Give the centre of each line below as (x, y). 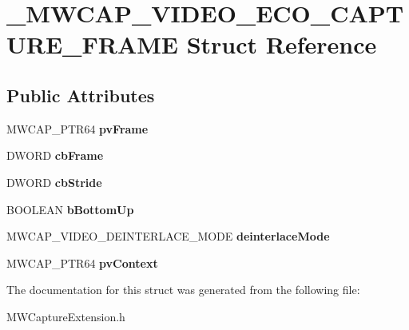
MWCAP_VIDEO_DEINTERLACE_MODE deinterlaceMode (168, 236)
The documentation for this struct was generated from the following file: (183, 290)
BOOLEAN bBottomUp (70, 209)
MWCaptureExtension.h (66, 316)
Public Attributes (81, 95)
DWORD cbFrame (55, 155)
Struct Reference (282, 44)
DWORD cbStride (54, 182)
